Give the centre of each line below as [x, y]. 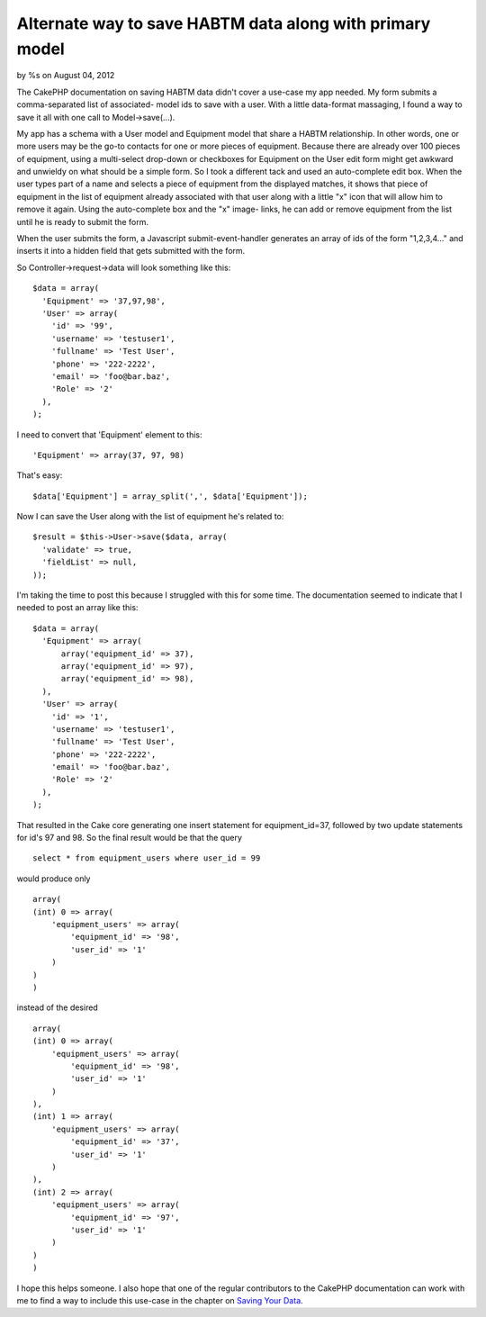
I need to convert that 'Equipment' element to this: [109, 434]
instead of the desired [57, 1007]
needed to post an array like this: [77, 608]
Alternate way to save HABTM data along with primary [224, 23]
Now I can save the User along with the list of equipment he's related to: [150, 517]
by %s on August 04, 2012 [66, 76]
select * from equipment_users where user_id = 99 [147, 858]
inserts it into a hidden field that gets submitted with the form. [131, 251]
